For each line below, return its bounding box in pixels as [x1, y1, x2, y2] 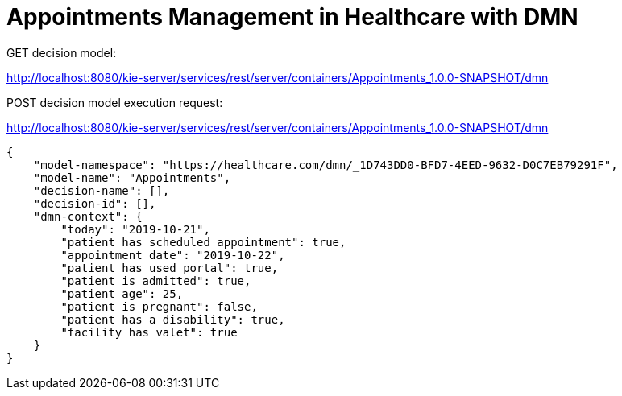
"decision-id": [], [33, 196, 156, 210]
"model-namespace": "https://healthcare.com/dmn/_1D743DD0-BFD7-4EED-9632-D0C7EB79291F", [33, 158, 618, 171]
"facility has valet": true [60, 325, 238, 339]
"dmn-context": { [33, 209, 143, 223]
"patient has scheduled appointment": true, [60, 235, 346, 249]
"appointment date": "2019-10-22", [60, 248, 285, 262]
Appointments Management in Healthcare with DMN [6, 3, 578, 31]
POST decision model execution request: [6, 95, 223, 109]
